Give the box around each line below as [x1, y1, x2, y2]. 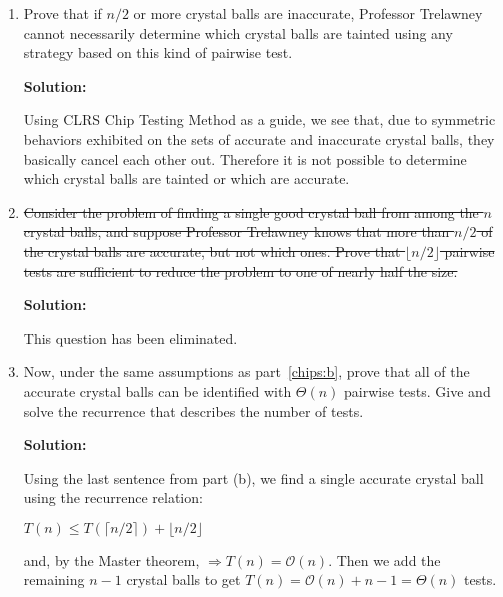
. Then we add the [328, 549, 441, 570]
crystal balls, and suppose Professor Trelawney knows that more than [23, 221, 450, 242]
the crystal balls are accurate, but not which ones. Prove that [23, 240, 401, 261]
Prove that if [23, 3, 102, 23]
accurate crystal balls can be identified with [23, 380, 292, 401]
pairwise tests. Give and [344, 380, 491, 401]
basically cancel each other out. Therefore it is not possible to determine [23, 148, 467, 169]
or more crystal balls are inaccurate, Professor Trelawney [133, 3, 483, 23]
